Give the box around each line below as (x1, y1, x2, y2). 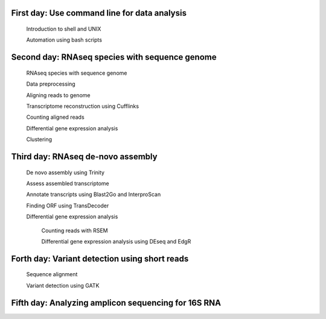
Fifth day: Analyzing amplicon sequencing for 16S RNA (11, 297, 222, 308)
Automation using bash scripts (26, 36, 103, 43)
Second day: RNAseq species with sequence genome (11, 52, 217, 63)
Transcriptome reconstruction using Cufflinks (26, 103, 139, 110)
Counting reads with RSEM (41, 227, 108, 234)
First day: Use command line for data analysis (11, 8, 187, 18)
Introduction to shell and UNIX (26, 25, 101, 33)
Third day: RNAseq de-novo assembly (11, 151, 158, 162)
